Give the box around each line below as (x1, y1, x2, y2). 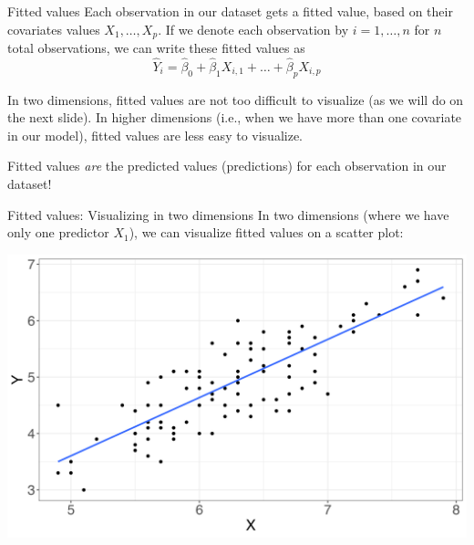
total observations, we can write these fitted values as (7, 38, 305, 58)
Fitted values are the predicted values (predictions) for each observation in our (7, 156, 447, 175)
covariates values (7, 19, 100, 38)
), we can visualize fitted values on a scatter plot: (129, 223, 404, 242)
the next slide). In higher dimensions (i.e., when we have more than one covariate (7, 108, 462, 127)
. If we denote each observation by (158, 19, 349, 38)
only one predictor (7, 223, 109, 242)
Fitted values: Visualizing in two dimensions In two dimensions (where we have (7, 204, 449, 224)
